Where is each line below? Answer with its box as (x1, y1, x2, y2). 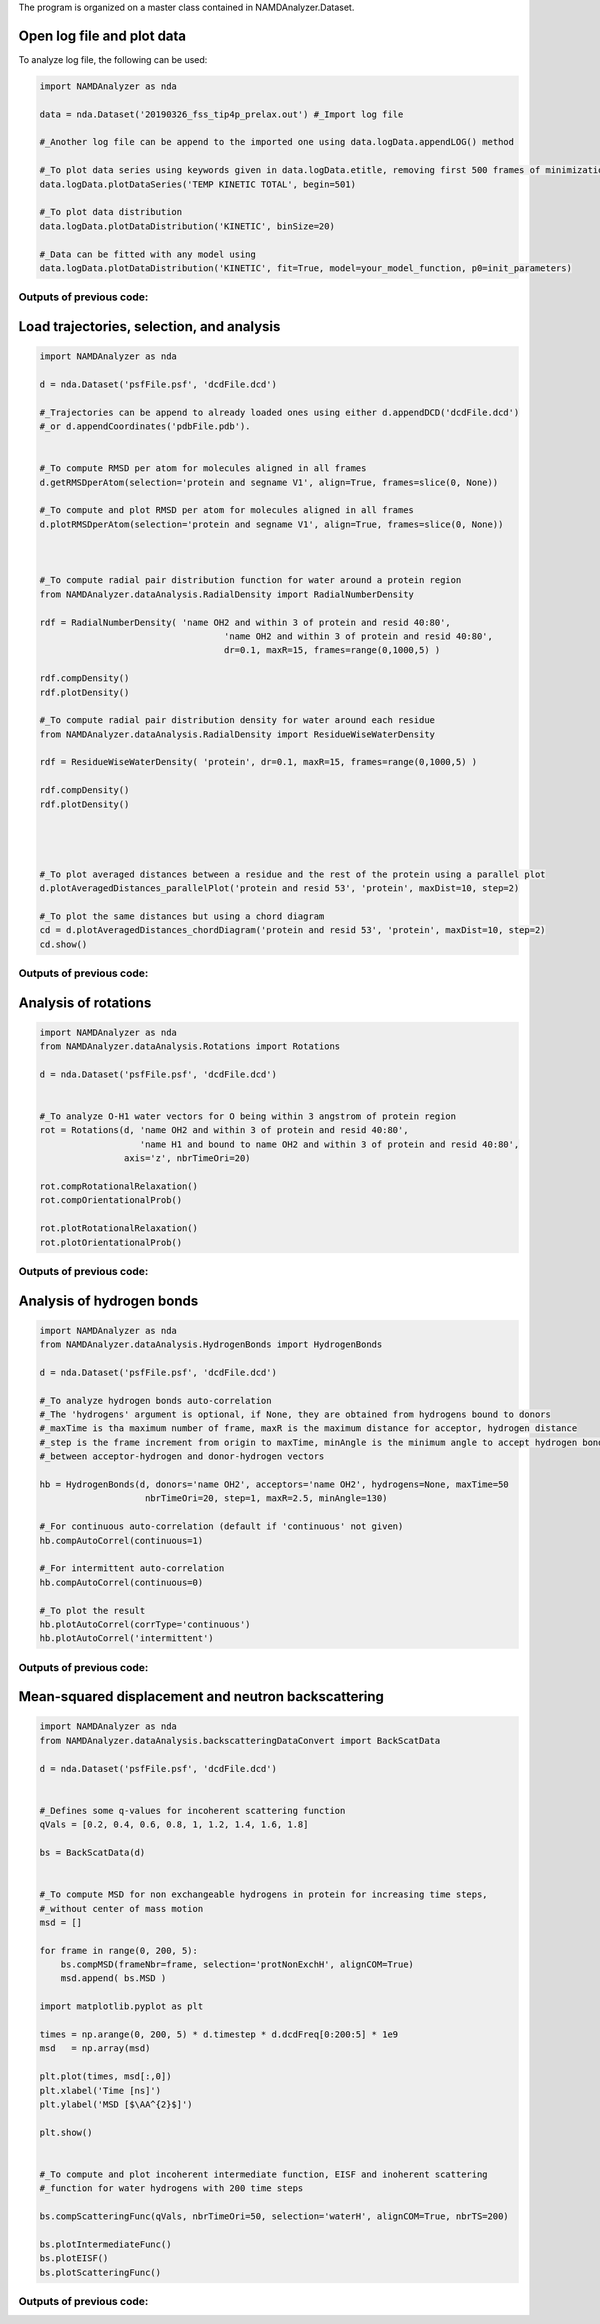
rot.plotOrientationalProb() (39, 1236, 183, 1248)
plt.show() (39, 2126, 93, 2138)
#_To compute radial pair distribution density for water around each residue (39, 715, 435, 726)
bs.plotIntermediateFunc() (39, 2238, 172, 2250)
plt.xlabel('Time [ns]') (39, 2085, 162, 2096)
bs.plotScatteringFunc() (39, 2266, 162, 2278)
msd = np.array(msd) (39, 2043, 151, 2054)
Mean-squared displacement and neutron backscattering (18, 1688, 385, 1705)
